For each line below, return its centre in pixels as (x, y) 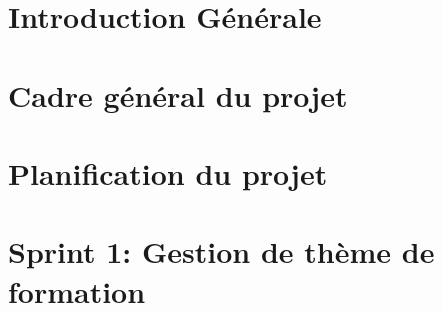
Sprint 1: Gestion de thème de (221, 251)
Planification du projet (168, 172)
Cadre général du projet (178, 94)
